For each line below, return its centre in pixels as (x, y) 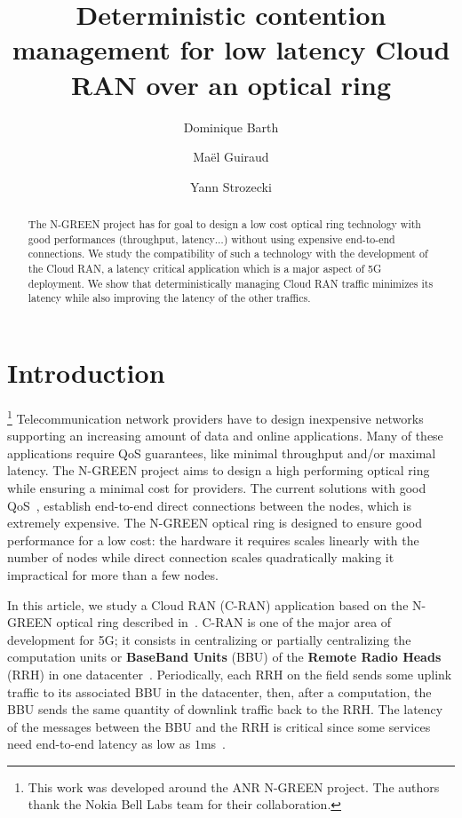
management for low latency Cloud (231, 49)
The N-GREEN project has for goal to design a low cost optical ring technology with (224, 224)
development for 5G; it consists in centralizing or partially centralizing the (209, 639)
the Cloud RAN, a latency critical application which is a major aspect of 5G (205, 269)
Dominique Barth (231, 127)
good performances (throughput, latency (121, 238)
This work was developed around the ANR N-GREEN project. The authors (234, 786)
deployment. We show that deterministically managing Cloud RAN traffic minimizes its (231, 283)
